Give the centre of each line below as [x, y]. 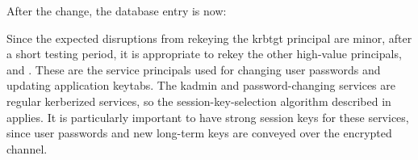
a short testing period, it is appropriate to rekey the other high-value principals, [204, 54]
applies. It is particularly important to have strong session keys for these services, [208, 117]
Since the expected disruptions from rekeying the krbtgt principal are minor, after [209, 38]
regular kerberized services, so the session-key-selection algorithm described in [199, 101]
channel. [27, 148]
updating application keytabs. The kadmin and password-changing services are [201, 85]
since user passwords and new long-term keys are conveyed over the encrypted [199, 133]
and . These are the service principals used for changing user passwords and [194, 69]
